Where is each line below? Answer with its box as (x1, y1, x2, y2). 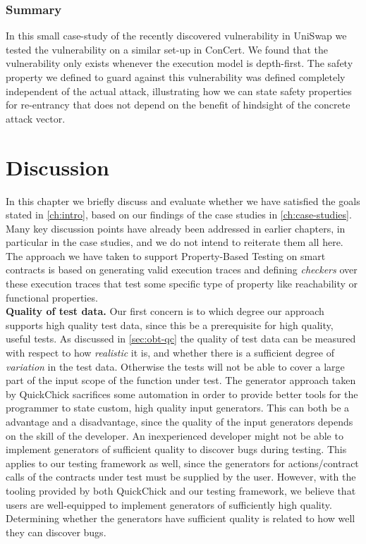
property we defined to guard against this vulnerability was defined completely (6, 70, 346, 84)
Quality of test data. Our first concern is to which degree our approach (6, 304, 324, 319)
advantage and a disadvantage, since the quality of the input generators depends (6, 414, 353, 428)
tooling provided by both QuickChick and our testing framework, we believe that (6, 483, 356, 497)
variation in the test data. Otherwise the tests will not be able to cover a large (6, 359, 345, 373)
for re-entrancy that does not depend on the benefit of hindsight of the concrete (6, 97, 350, 112)
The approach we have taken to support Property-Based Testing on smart (6, 248, 326, 263)
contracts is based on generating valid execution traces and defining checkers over (6, 262, 358, 277)
